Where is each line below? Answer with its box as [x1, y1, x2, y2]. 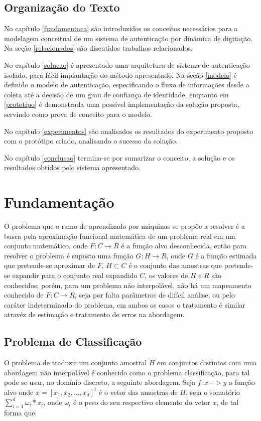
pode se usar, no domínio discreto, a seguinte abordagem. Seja [4, 377, 196, 387]
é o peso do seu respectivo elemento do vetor [73, 396, 210, 407]
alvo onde [4, 386, 34, 397]
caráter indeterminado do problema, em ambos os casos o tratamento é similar [4, 299, 245, 310]
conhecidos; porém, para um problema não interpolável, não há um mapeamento [4, 279, 251, 290]
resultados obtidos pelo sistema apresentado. [4, 162, 141, 173]
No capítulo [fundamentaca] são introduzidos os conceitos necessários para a [4, 23, 238, 34]
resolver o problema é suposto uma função [4, 250, 134, 260]
